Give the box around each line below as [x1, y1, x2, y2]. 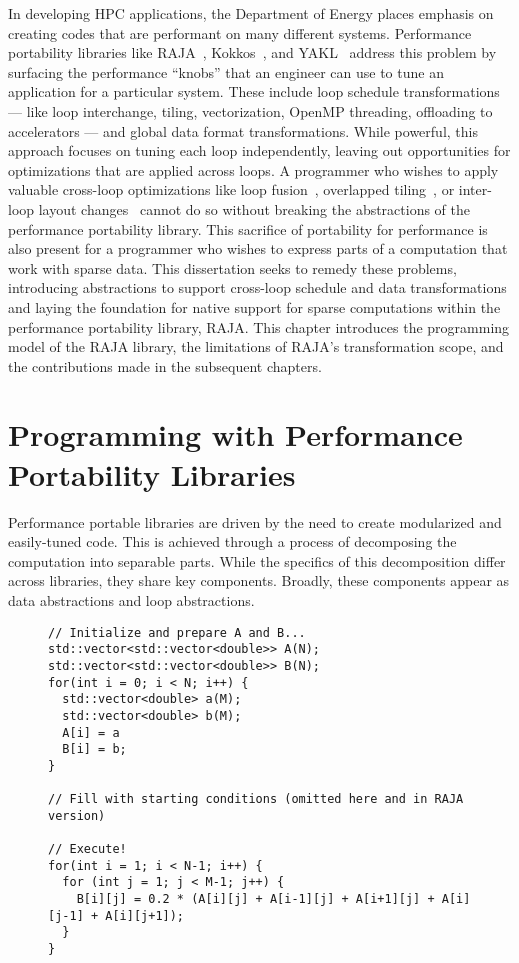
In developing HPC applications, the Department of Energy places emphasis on [8, 3, 494, 23]
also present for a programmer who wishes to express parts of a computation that [8, 238, 508, 259]
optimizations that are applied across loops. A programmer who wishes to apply [8, 159, 499, 180]
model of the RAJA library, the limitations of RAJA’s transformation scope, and [8, 336, 504, 357]
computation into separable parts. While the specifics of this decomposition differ [8, 550, 506, 571]
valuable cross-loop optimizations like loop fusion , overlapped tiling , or [8, 179, 455, 200]
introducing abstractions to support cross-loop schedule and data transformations [8, 277, 507, 298]
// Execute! [48, 842, 127, 857]
